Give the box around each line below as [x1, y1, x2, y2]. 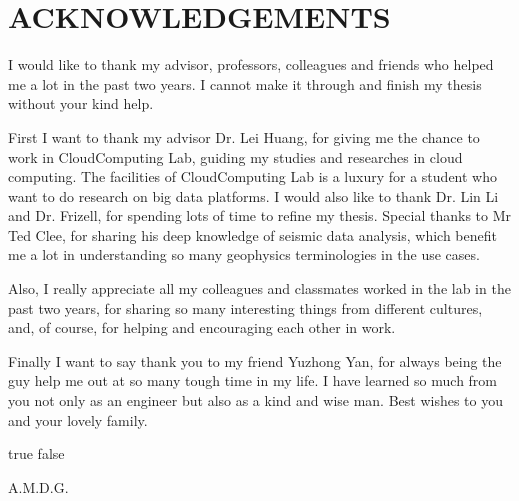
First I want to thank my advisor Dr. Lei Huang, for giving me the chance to [8, 126, 480, 147]
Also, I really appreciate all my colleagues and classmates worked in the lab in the [8, 278, 511, 299]
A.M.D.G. [8, 476, 69, 497]
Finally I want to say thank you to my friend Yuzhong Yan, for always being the [8, 350, 502, 371]
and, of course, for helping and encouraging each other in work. [8, 317, 396, 338]
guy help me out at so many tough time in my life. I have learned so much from [8, 370, 498, 391]
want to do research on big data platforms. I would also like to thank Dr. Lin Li [8, 185, 499, 206]
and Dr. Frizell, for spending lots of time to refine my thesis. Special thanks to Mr [8, 205, 512, 226]
